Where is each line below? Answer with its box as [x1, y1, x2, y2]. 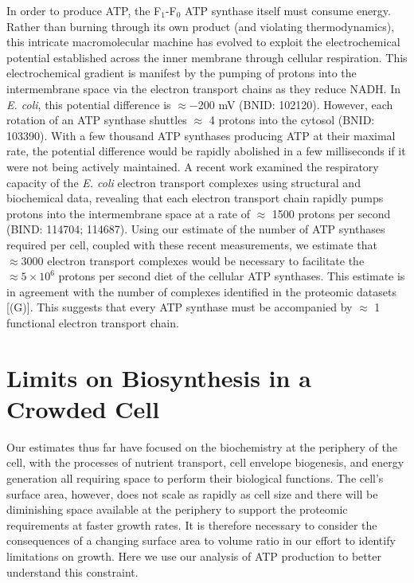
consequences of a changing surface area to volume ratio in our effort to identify [6, 532, 396, 549]
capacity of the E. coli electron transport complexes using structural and [6, 174, 361, 190]
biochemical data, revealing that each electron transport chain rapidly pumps [6, 190, 384, 206]
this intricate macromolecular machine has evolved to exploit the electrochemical [6, 33, 400, 50]
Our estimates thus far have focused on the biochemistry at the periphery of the [6, 438, 397, 455]
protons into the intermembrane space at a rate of [6, 205, 250, 221]
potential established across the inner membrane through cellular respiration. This [6, 49, 408, 65]
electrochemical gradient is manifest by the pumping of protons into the [6, 65, 357, 81]
